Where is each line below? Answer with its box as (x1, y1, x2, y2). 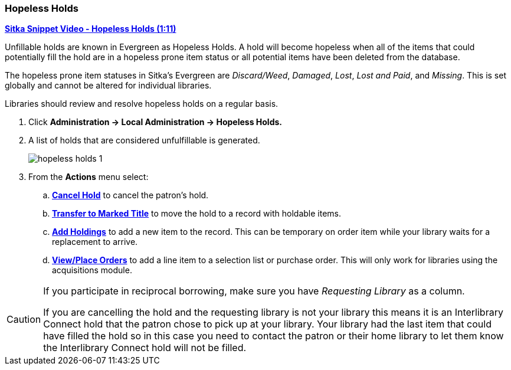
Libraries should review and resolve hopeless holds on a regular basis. (5, 99, 279, 109)
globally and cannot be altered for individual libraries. (5, 80, 212, 91)
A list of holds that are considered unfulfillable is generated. (28, 135, 260, 146)
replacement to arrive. (52, 237, 138, 247)
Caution (6, 313, 41, 326)
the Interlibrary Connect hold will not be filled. (43, 342, 247, 354)
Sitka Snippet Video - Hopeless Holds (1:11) (5, 24, 176, 34)
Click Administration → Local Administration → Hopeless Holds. (28, 117, 282, 127)
